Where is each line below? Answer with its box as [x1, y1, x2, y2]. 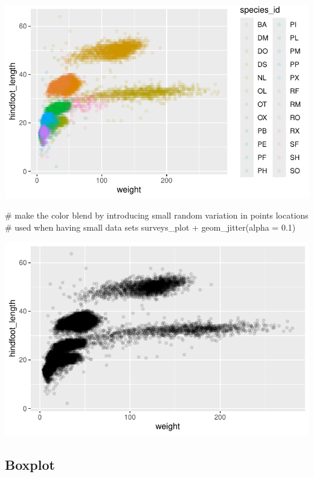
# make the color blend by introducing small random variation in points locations [5, 209, 309, 222]
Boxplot [5, 455, 55, 474]
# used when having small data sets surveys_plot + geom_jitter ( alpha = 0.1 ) [5, 220, 296, 233]
